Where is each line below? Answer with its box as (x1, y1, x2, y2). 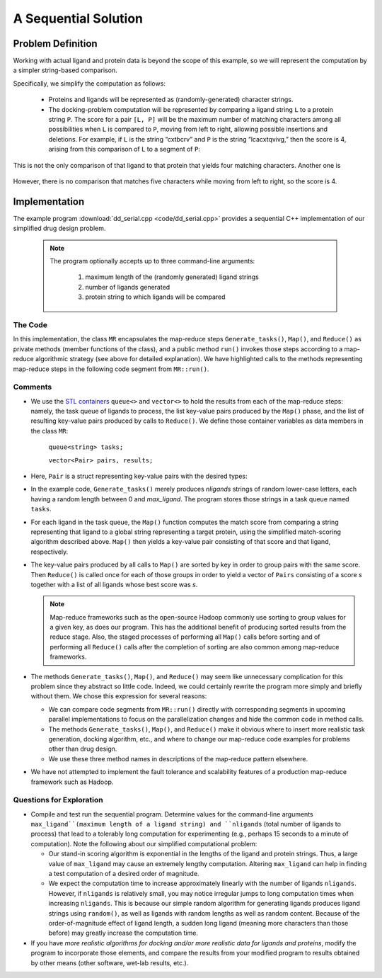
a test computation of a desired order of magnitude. (48, 870, 199, 878)
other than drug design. (48, 744, 117, 754)
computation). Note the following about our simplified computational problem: (30, 839, 257, 848)
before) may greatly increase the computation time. (48, 928, 198, 938)
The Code (13, 319, 47, 329)
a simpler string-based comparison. (13, 66, 117, 74)
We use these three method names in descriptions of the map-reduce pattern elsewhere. (48, 754, 308, 763)
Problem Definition (13, 38, 98, 50)
